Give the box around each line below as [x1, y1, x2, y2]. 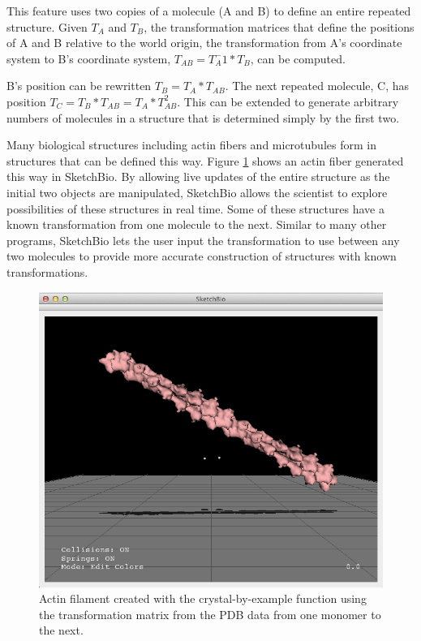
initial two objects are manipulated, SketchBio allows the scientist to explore [6, 183, 388, 200]
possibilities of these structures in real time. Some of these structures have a [6, 200, 384, 217]
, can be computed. [250, 49, 346, 67]
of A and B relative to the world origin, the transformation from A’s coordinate [6, 34, 402, 51]
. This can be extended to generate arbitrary [177, 92, 399, 110]
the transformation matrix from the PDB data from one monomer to [39, 605, 381, 622]
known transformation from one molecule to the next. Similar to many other [6, 216, 387, 233]
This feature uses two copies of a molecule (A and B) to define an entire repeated [6, 2, 411, 19]
